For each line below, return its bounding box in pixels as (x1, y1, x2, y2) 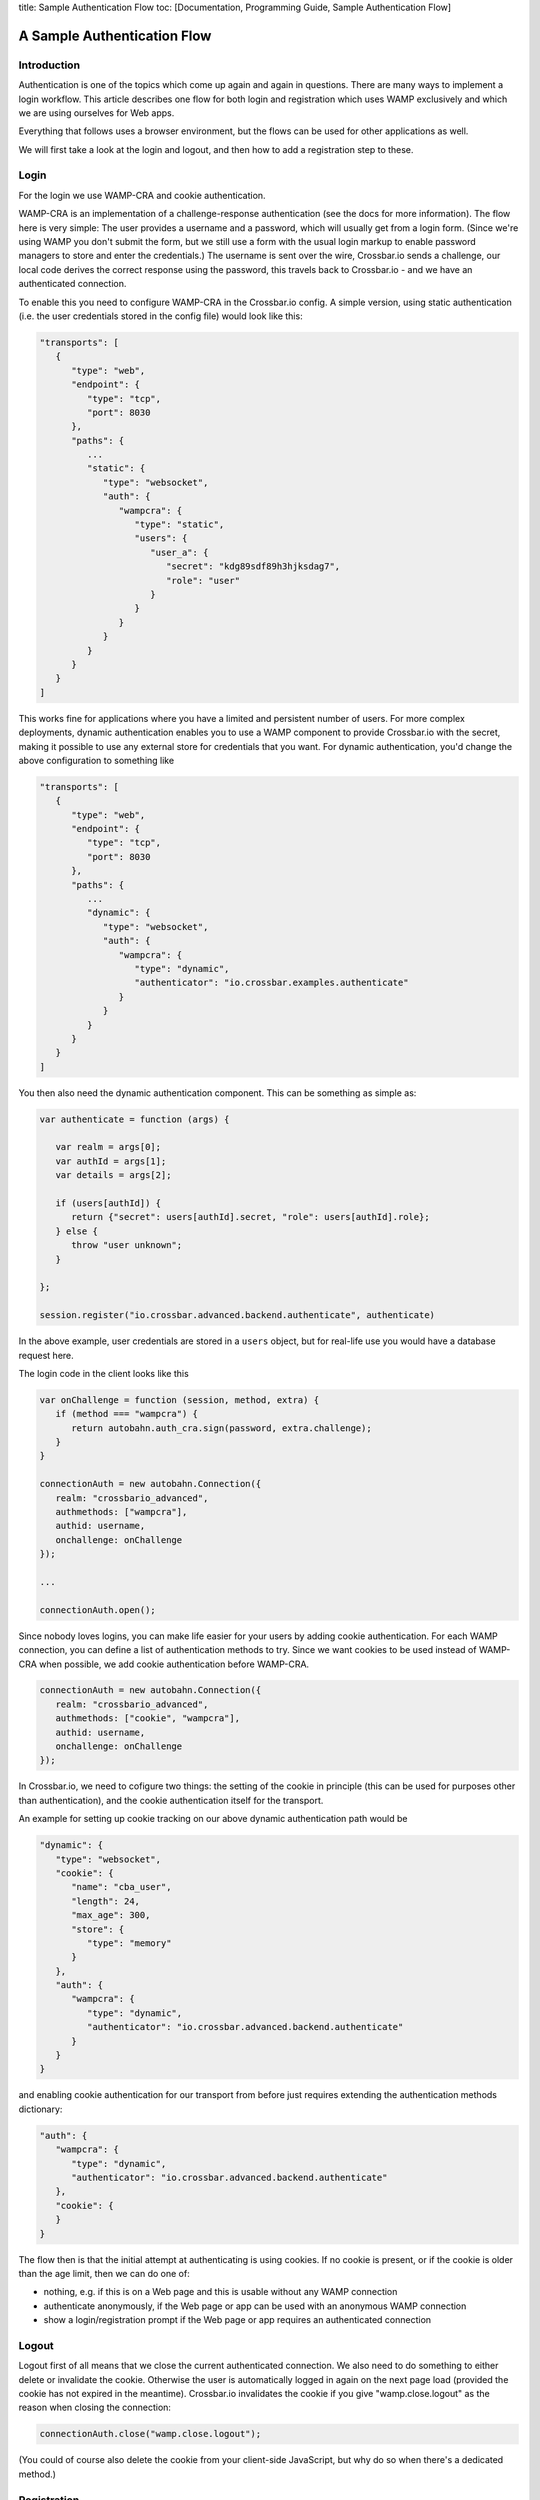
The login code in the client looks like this (18, 1367, 189, 1379)
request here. (18, 1349, 74, 1361)
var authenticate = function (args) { (39, 1113, 230, 1125)
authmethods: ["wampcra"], (55, 1506, 188, 1517)
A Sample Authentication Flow (18, 27, 212, 44)
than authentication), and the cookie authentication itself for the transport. (18, 1794, 324, 1806)
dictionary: (18, 2103, 63, 2115)
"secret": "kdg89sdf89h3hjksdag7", (165, 561, 341, 572)
